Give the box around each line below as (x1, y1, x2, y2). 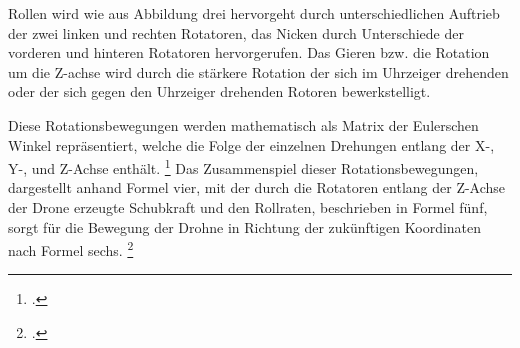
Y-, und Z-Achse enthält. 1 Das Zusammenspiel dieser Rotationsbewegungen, (8, 155, 479, 178)
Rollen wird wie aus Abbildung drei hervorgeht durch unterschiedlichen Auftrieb (8, 3, 500, 23)
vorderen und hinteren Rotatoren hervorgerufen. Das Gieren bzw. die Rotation (8, 42, 490, 63)
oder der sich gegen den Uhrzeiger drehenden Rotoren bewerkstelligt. (8, 81, 431, 102)
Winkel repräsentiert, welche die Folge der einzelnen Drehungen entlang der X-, (8, 134, 495, 155)
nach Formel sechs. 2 (8, 237, 134, 260)
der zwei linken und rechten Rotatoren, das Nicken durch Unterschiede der (8, 22, 464, 43)
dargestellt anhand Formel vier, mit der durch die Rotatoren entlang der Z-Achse (8, 177, 506, 198)
